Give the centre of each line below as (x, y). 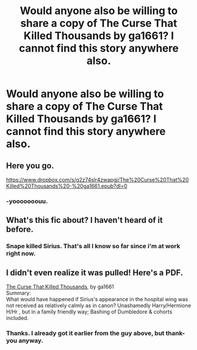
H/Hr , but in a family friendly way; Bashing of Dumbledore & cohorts (89, 312)
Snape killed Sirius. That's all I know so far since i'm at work (93, 246)
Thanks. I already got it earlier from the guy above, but (85, 333)
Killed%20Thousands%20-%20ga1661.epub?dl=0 (67, 186)
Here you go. (30, 166)
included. (17, 318)
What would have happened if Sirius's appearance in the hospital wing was (97, 299)
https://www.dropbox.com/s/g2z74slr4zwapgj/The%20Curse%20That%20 (98, 180)
